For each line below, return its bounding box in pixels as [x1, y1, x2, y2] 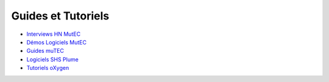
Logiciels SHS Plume [26, 55, 79, 63]
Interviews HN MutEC [26, 30, 81, 38]
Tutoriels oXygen [26, 64, 69, 72]
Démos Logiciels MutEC [26, 38, 87, 46]
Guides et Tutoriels [11, 9, 110, 22]
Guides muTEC [26, 47, 64, 55]
